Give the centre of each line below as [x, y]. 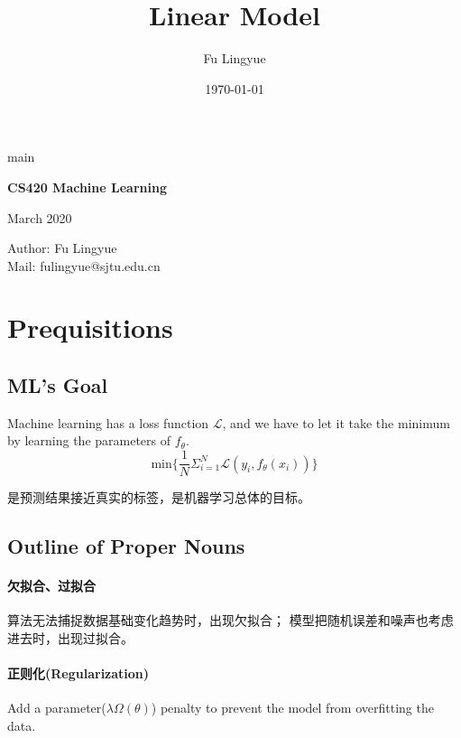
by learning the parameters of [89, 440]
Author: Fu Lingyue [62, 248]
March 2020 [40, 217]
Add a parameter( [57, 708]
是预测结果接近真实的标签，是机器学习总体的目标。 [159, 497]
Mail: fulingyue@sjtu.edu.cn [84, 265]
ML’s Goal [58, 385]
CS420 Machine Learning [87, 187]
